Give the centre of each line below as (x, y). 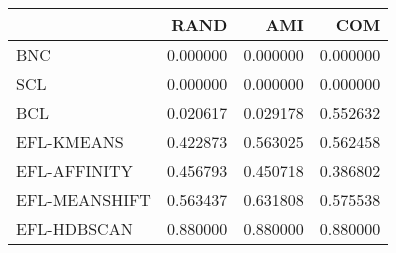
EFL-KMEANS (70, 141)
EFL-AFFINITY (74, 170)
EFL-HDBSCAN (74, 228)
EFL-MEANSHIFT (83, 199)
